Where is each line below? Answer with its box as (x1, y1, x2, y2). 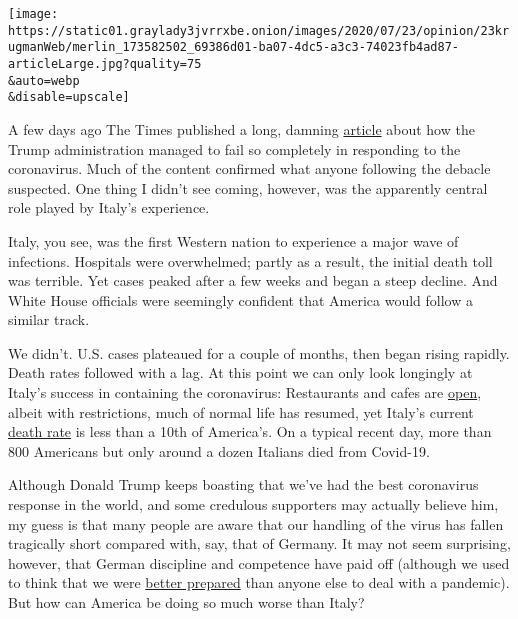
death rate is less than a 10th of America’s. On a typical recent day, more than (8, 421, 492, 442)
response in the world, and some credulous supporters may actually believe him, (8, 494, 499, 515)
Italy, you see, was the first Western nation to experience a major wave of (8, 230, 459, 251)
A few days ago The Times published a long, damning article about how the (8, 118, 475, 139)
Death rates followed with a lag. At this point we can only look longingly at (8, 362, 473, 383)
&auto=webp (8, 73, 80, 88)
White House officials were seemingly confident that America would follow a (8, 289, 473, 310)
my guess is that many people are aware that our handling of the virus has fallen (8, 513, 504, 534)
